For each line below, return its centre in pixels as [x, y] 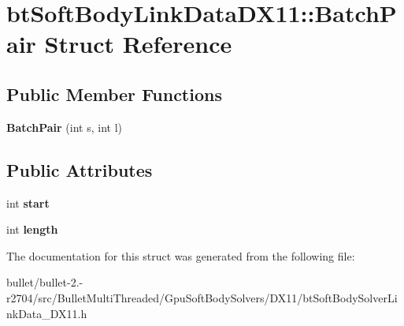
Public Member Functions [114, 94]
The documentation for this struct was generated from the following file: [181, 255]
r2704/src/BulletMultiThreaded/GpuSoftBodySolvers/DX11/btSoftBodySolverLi [202, 297]
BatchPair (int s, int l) [64, 127]
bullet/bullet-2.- [45, 282]
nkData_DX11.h [47, 313]
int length [32, 229]
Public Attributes [80, 169]
